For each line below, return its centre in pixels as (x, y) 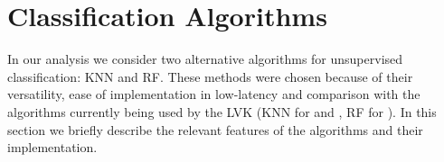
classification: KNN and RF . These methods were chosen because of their (210, 76)
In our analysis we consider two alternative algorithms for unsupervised (205, 59)
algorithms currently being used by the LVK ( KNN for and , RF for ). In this (222, 111)
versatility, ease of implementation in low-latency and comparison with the (214, 94)
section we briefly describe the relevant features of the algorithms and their (215, 129)
